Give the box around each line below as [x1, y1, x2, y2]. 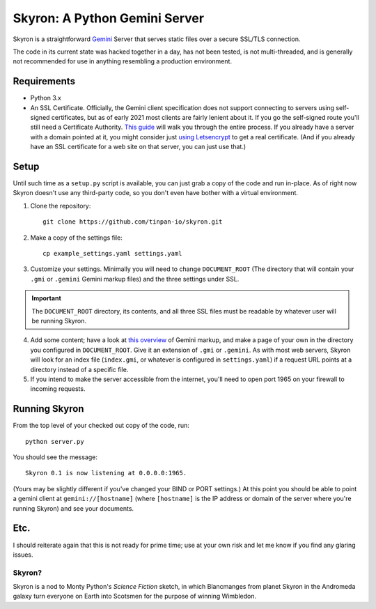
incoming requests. [30, 385, 86, 393]
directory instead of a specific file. [30, 365, 129, 373]
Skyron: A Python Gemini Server [13, 10, 205, 26]
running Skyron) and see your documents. [13, 504, 134, 512]
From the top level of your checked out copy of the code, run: [13, 422, 189, 430]
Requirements [13, 75, 76, 87]
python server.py [25, 438, 84, 445]
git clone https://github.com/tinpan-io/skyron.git [42, 218, 223, 226]
